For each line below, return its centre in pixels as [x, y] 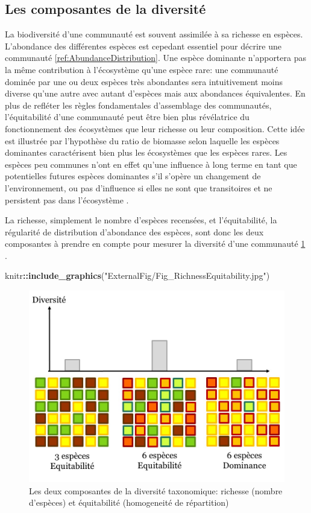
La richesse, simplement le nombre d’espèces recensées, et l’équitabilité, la [141, 220]
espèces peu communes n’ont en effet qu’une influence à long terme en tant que [151, 164]
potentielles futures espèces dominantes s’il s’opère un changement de [133, 176]
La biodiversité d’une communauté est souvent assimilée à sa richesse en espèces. [154, 34]
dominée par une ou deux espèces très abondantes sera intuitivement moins [144, 81]
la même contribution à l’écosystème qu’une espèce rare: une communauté [142, 69]
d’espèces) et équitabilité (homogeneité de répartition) [129, 502]
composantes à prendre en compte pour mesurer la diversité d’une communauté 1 [155, 244]
